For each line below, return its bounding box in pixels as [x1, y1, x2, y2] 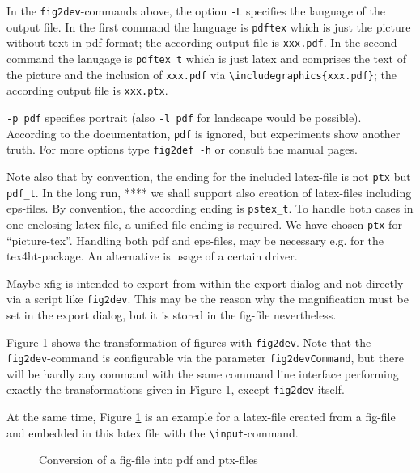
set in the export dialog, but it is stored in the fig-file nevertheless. [6, 306, 337, 323]
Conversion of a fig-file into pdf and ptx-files [39, 451, 258, 468]
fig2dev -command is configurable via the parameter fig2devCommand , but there [6, 349, 404, 366]
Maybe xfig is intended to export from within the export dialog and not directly [6, 274, 404, 291]
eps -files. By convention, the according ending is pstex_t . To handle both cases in [6, 200, 414, 217]
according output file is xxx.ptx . [6, 82, 168, 99]
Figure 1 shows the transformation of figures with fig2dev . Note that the [6, 333, 371, 350]
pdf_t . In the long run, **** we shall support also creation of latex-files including [6, 184, 412, 201]
